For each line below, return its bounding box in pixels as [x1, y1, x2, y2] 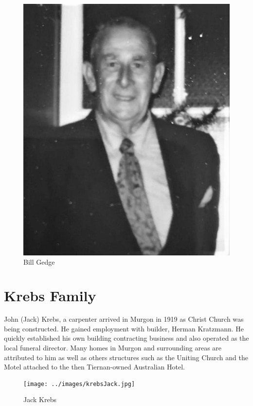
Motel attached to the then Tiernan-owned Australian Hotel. [4, 362, 185, 372]
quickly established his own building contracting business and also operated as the [4, 333, 249, 343]
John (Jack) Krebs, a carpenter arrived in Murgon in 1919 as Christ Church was [4, 314, 244, 324]
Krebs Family [4, 286, 96, 306]
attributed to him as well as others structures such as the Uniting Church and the [4, 352, 248, 362]
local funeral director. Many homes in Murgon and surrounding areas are [4, 342, 222, 352]
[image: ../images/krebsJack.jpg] [23, 380, 135, 387]
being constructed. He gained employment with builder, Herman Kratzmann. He [4, 323, 244, 333]
